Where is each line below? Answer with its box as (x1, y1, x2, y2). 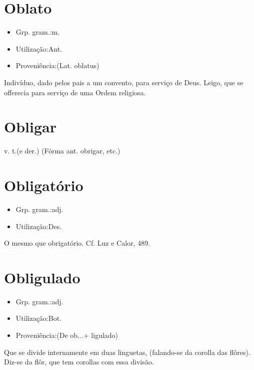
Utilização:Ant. (15, 43, 62, 54)
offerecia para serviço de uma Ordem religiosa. (4, 87, 146, 97)
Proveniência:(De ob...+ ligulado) (15, 330, 118, 340)
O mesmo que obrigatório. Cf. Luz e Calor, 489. (4, 238, 150, 248)
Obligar (4, 116, 56, 137)
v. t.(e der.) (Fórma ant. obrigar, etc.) (4, 145, 120, 156)
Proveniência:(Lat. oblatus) (15, 60, 99, 71)
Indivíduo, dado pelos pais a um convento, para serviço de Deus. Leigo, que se (4, 77, 243, 87)
